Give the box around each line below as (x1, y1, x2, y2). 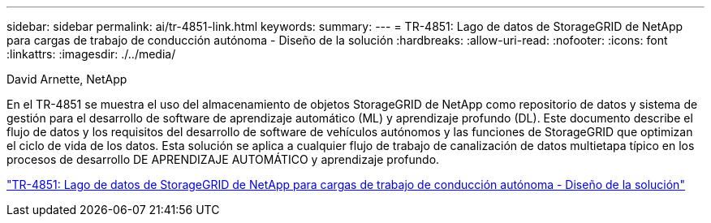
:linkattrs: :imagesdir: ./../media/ (6, 47, 176, 61)
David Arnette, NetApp (6, 72, 127, 86)
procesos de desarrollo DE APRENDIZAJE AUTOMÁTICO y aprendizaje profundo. (6, 152, 440, 166)
